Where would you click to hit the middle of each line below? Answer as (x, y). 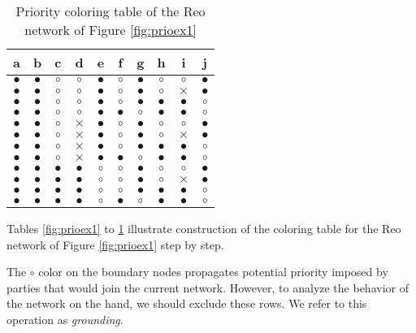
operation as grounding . (65, 319)
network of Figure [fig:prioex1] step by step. (115, 244)
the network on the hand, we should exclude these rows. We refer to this (187, 303)
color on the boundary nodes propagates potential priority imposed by (213, 272)
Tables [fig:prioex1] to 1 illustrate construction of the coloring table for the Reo (204, 228)
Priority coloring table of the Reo (110, 11)
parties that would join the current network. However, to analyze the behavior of (208, 287)
